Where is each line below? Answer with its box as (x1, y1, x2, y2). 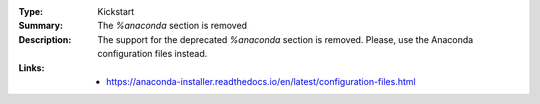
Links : (18, 61, 45, 74)
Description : (18, 33, 72, 45)
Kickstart (97, 6, 135, 17)
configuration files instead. (97, 48, 208, 60)
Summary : (18, 20, 64, 32)
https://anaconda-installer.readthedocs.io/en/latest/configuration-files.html (106, 75, 416, 87)
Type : (18, 6, 44, 17)
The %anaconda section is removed (97, 20, 248, 32)
